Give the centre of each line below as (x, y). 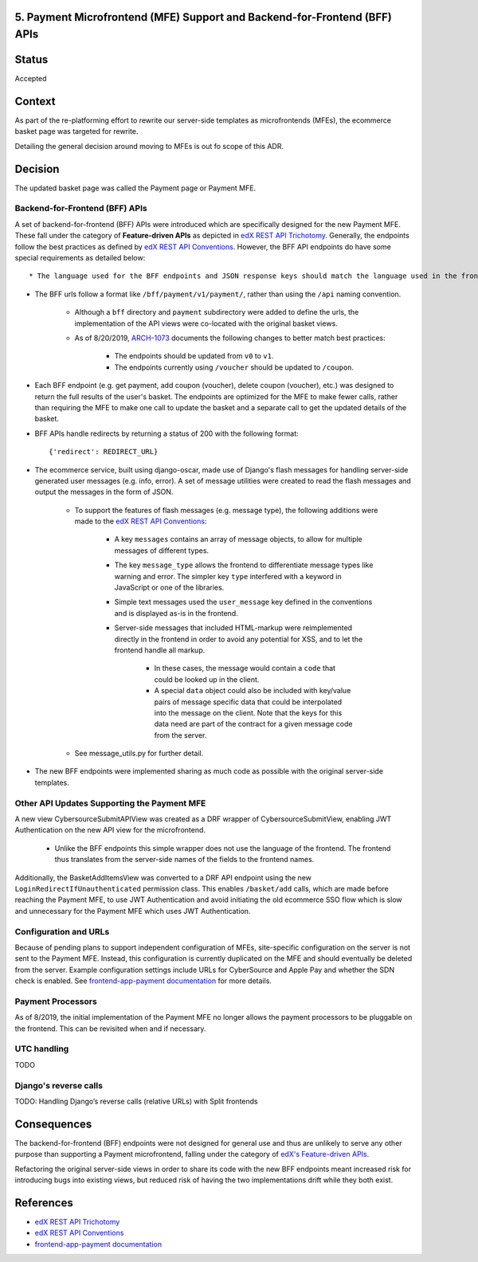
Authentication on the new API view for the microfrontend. (110, 830)
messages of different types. (162, 551)
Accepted (31, 79)
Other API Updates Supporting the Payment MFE (110, 803)
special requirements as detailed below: (80, 258)
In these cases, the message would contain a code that (245, 668)
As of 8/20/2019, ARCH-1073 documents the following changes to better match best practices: (230, 338)
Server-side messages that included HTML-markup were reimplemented (233, 628)
